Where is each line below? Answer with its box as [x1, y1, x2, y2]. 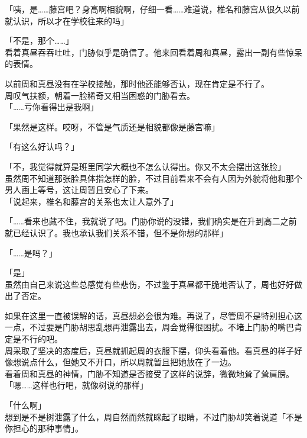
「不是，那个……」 [5, 34, 74, 47]
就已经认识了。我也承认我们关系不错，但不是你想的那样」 [5, 226, 228, 239]
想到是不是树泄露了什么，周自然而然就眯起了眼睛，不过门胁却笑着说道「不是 [5, 410, 302, 423]
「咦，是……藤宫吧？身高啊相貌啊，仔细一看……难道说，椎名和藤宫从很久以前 [5, 3, 300, 15]
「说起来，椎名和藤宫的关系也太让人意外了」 [5, 195, 178, 207]
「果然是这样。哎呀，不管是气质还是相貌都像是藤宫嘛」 [5, 120, 220, 133]
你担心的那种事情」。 [5, 422, 83, 434]
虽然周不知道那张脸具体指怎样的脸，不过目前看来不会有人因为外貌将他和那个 [5, 172, 302, 184]
